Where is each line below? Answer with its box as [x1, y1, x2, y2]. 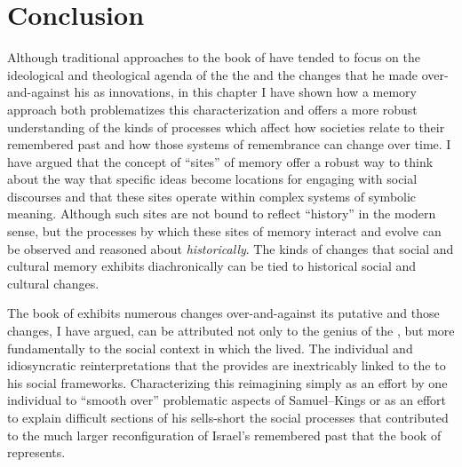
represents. [7, 443, 66, 462]
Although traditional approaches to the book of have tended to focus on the [7, 48, 420, 67]
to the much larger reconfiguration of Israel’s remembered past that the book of [7, 425, 442, 444]
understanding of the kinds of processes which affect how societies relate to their [7, 117, 445, 136]
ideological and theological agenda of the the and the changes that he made [7, 65, 418, 83]
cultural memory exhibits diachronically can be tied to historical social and [7, 257, 417, 275]
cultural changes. [7, 273, 100, 292]
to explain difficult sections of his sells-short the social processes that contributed [7, 408, 449, 426]
